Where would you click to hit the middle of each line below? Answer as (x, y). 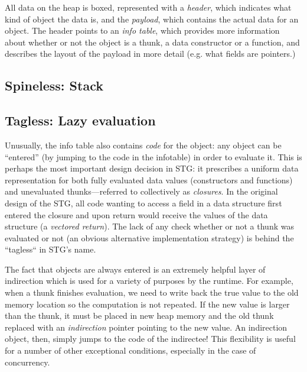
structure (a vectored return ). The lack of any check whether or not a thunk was (149, 226)
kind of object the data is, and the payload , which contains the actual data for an (152, 19)
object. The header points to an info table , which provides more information (142, 30)
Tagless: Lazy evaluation (80, 120)
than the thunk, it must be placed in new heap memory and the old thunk (139, 316)
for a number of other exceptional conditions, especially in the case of (130, 350)
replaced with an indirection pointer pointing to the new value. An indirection (146, 327)
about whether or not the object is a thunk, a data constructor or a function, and (152, 42)
